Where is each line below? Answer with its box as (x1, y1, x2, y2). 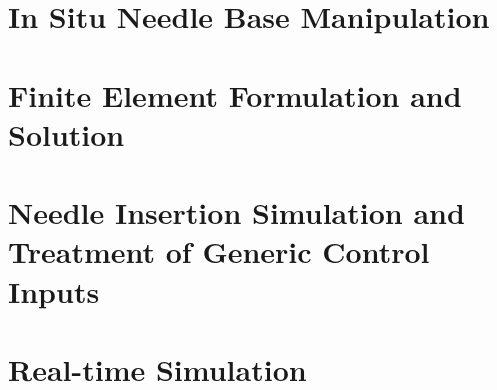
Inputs (8, 270, 100, 311)
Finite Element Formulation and (8, 74, 462, 115)
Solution (8, 113, 125, 154)
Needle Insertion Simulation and (8, 192, 465, 233)
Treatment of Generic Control (8, 231, 430, 272)
